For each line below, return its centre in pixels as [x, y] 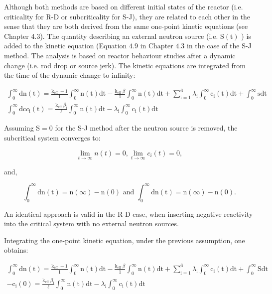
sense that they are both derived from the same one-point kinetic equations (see [126, 26]
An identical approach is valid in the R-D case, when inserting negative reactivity [129, 214]
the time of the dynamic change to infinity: [70, 75]
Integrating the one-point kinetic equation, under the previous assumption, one [125, 240]
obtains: [16, 250]
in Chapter [157, 46]
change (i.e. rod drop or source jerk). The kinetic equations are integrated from [125, 65]
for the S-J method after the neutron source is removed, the [146, 128]
